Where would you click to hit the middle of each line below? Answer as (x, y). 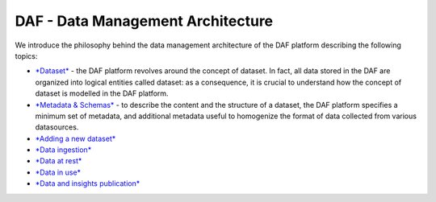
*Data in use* (58, 172)
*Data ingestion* (63, 150)
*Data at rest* (59, 161)
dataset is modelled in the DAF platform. (102, 93)
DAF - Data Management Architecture (144, 21)
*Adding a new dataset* (75, 138)
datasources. (57, 127)
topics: (26, 56)
